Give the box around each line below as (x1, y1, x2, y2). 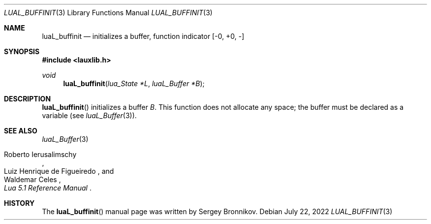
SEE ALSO (4, 127, 37, 135)
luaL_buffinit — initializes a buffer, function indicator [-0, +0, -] (42, 32, 245, 40)
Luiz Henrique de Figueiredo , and (4, 167, 114, 175)
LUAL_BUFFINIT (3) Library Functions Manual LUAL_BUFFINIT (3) (4, 8, 213, 17)
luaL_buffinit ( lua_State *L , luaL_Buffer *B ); (63, 79, 205, 88)
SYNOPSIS (4, 47, 40, 56)
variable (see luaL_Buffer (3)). (42, 111, 137, 120)
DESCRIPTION (4, 95, 51, 103)
